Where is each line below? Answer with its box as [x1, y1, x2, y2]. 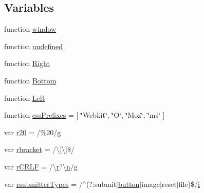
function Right [4, 58, 50, 69]
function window [4, 24, 57, 34]
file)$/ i [178, 178, 200, 189]
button [118, 178, 140, 189]
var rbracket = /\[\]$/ [4, 144, 75, 155]
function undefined [4, 40, 63, 51]
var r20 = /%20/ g [4, 126, 61, 137]
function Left [4, 92, 45, 103]
